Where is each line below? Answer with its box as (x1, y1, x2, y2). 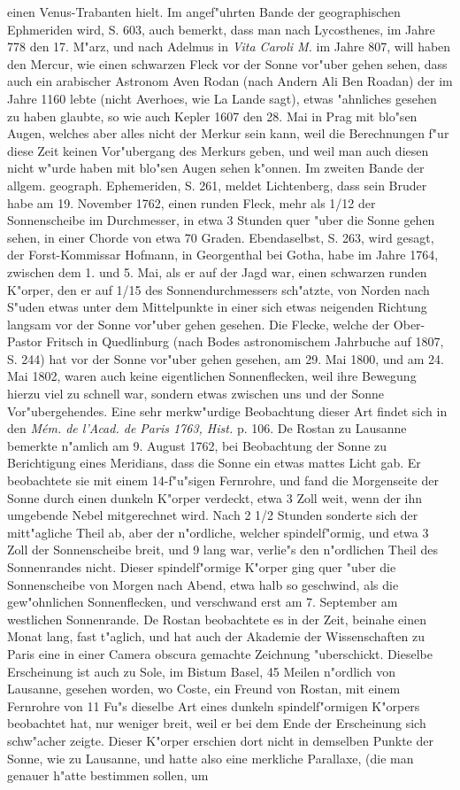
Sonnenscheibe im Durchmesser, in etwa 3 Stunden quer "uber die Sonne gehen (7, 211, 435, 229)
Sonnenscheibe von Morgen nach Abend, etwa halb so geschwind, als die (7, 575, 399, 593)
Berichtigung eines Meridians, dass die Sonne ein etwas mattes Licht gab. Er (7, 453, 421, 472)
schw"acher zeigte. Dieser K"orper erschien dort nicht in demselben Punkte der (7, 731, 433, 749)
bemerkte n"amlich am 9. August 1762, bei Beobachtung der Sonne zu (7, 436, 387, 454)
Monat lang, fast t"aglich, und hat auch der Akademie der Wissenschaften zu (7, 627, 425, 646)
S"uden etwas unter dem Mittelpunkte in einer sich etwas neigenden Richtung (7, 298, 427, 316)
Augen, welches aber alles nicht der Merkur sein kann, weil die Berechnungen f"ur (7, 124, 449, 143)
